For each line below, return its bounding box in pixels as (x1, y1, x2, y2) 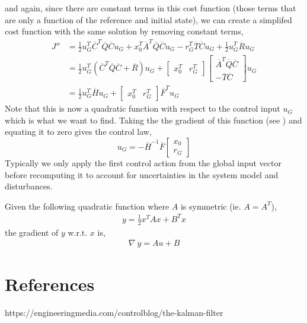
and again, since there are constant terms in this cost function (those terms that (5, 2, 296, 14)
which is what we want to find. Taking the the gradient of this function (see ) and (5, 113, 302, 126)
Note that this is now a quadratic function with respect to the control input (5, 102, 280, 115)
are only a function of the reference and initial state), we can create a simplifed (5, 13, 292, 26)
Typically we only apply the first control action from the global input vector (5, 156, 282, 169)
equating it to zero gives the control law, (5, 125, 152, 138)
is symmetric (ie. (180, 199, 241, 212)
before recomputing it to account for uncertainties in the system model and (5, 168, 279, 180)
